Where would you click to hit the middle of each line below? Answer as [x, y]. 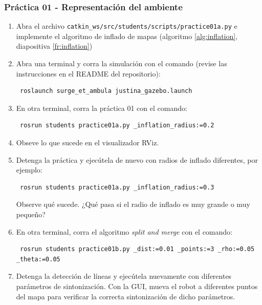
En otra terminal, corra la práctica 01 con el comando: [102, 108]
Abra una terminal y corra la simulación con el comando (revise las [122, 63]
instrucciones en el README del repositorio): [88, 73]
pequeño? [31, 214]
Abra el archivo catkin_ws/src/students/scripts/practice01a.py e [127, 26]
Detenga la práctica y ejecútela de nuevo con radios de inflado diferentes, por [137, 159]
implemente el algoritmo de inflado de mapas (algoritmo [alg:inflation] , [127, 36]
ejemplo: [29, 170]
